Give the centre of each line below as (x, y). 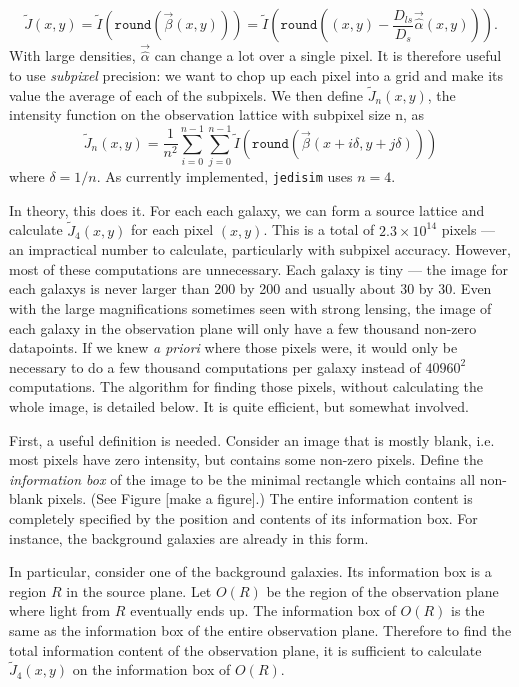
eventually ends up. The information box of (263, 610)
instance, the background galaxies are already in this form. (189, 537)
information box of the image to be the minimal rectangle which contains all (242, 478)
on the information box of (151, 669)
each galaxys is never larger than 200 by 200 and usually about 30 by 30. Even (250, 288)
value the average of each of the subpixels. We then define (186, 94)
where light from (60, 610)
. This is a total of (319, 229)
